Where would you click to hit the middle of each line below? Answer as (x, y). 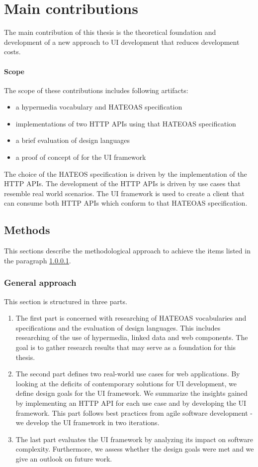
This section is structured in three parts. (66, 301)
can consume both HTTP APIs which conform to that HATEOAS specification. (126, 203)
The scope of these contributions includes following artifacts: (96, 90)
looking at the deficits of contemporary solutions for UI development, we (126, 383)
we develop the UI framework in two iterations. (87, 422)
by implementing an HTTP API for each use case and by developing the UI (131, 403)
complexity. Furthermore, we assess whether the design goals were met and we (135, 449)
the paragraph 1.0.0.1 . (38, 260)
